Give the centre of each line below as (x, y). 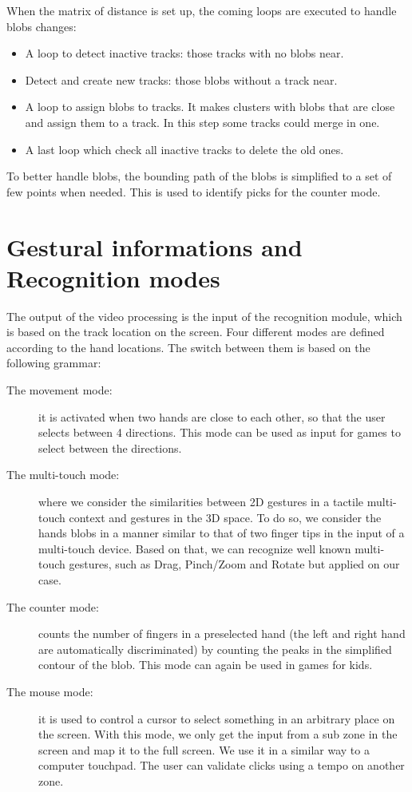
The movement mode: (59, 390)
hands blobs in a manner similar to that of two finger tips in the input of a (222, 533)
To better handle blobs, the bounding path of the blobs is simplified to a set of (199, 176)
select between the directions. (110, 447)
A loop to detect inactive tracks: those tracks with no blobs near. (184, 53)
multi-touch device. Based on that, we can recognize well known (195, 548)
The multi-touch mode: (63, 475)
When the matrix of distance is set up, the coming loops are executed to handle (202, 10)
